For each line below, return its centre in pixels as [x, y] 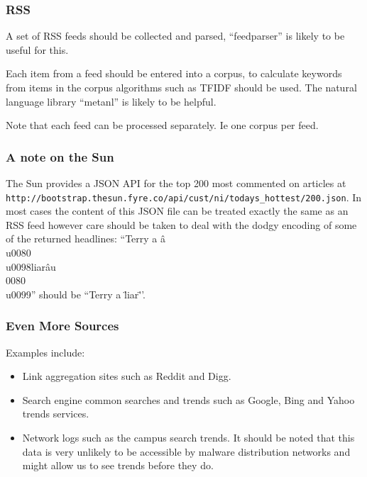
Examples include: [45, 352]
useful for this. [37, 49]
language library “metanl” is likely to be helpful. [111, 101]
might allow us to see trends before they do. [118, 465]
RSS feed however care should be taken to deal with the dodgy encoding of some [181, 224]
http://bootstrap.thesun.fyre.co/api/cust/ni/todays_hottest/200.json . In [184, 197]
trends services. [56, 414]
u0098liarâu [31, 266]
